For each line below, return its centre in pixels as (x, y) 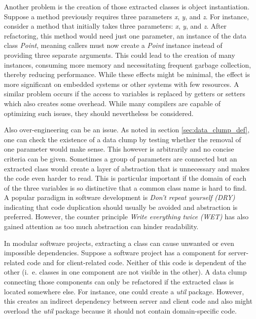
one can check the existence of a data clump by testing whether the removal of (123, 139)
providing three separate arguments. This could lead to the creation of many (120, 55)
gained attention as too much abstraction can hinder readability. (101, 226)
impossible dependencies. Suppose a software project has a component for (115, 253)
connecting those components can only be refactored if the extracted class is (119, 282)
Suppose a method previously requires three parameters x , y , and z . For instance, (127, 16)
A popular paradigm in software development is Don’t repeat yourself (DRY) (120, 197)
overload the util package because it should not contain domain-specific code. (120, 310)
